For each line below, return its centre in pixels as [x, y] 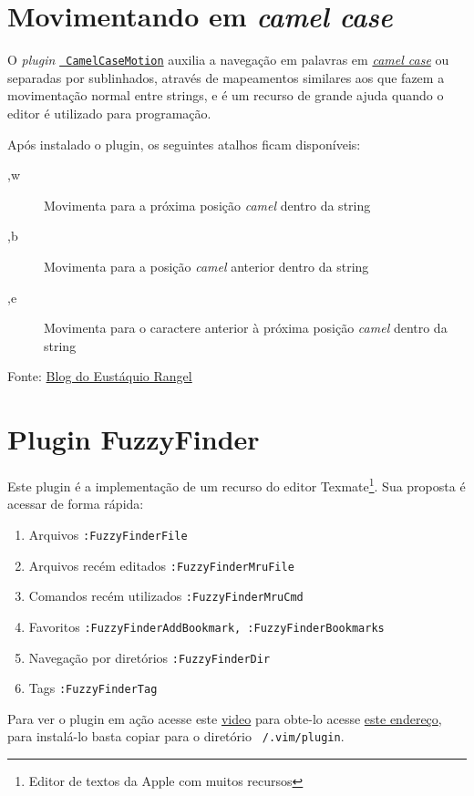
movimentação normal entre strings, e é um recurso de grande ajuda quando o [226, 95]
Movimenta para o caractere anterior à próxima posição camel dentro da [246, 328]
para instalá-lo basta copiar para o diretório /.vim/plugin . [176, 736]
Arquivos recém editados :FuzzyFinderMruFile [161, 565]
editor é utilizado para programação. [109, 113]
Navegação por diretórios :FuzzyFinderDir [149, 657]
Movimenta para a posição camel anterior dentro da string [206, 266]
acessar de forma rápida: [76, 504]
